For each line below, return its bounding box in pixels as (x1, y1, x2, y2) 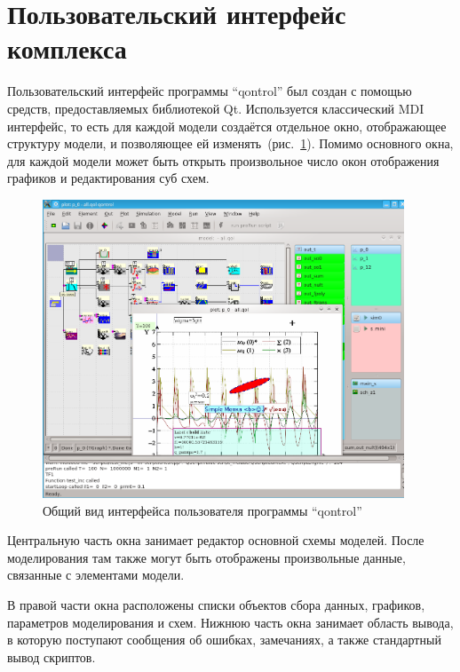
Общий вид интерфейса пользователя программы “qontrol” (43, 501, 362, 519)
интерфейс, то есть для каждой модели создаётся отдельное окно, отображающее (7, 116, 447, 135)
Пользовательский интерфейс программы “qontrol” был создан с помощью (7, 82, 412, 100)
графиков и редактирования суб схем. (7, 169, 210, 187)
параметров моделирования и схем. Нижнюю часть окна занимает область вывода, (7, 613, 454, 631)
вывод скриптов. (7, 647, 96, 666)
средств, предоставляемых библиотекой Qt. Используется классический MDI (7, 99, 424, 117)
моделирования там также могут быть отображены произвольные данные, (7, 548, 406, 566)
